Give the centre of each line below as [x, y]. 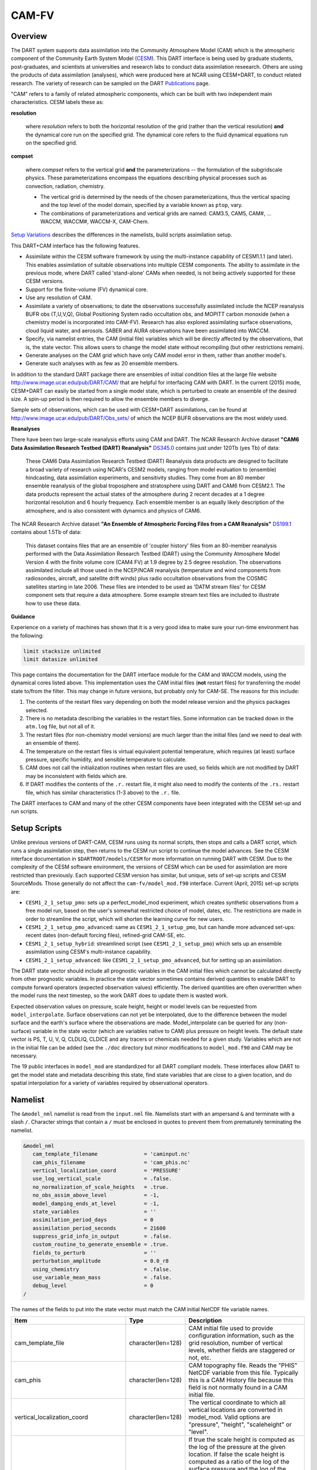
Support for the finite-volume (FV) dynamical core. [87, 289]
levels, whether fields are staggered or [242, 1351]
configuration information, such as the [241, 1336]
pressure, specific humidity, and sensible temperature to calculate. [106, 759]
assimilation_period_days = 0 [93, 1220]
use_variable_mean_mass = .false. [102, 1278]
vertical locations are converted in [235, 1410]
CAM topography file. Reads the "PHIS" [243, 1365]
